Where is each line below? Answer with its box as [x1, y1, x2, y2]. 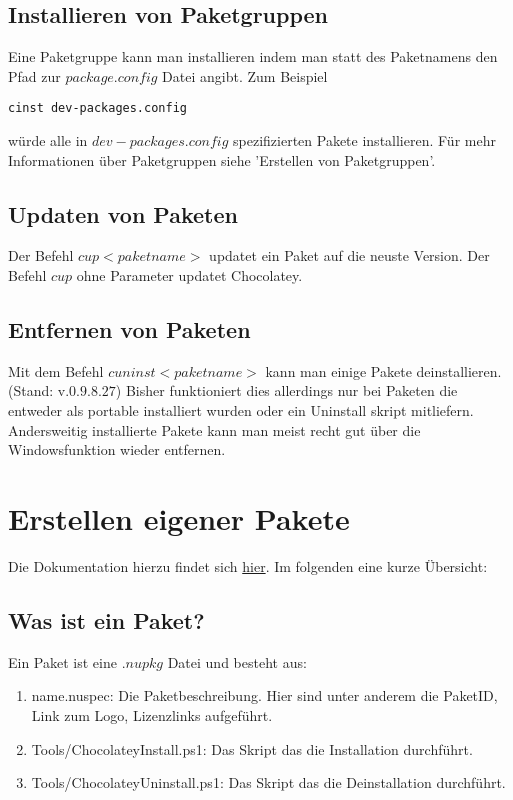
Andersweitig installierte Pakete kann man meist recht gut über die [8, 419, 421, 440]
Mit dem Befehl [8, 360, 104, 381]
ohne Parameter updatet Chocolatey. [76, 265, 303, 286]
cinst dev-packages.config [8, 101, 187, 116]
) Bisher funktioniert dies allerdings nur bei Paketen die [115, 380, 458, 401]
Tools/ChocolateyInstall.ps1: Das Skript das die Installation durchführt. [31, 738, 473, 759]
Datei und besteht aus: [167, 651, 307, 672]
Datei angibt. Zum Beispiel [162, 65, 328, 86]
